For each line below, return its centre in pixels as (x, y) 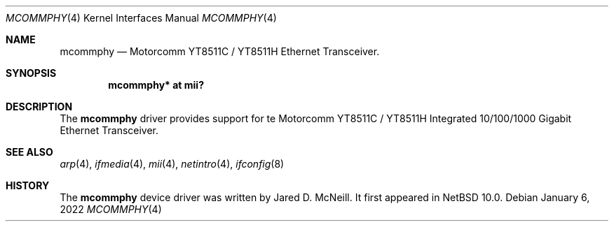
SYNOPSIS (31, 73)
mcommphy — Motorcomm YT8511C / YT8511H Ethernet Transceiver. (220, 51)
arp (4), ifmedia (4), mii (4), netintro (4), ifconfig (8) (172, 164)
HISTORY (28, 185)
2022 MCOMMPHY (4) (111, 209)
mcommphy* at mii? (156, 85)
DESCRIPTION (39, 107)
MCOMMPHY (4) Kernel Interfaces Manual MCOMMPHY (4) (141, 18)
